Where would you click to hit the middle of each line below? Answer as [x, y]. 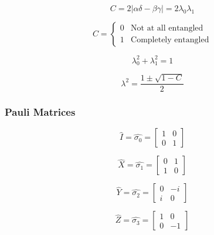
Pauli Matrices [40, 112]
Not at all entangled [167, 28]
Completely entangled [170, 40]
